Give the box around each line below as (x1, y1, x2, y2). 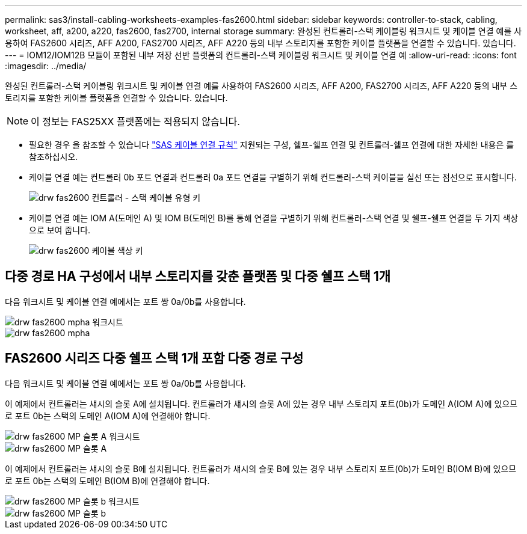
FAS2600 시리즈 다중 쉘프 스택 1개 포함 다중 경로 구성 (5, 351, 304, 366)
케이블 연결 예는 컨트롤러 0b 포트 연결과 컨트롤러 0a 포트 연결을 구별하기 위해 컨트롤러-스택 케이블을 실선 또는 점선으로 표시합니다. (29, 172, 517, 182)
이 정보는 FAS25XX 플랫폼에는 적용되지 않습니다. (31, 115, 240, 127)
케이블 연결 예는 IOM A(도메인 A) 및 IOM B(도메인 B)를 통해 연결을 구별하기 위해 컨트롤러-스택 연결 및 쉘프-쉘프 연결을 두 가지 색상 (29, 213, 519, 223)
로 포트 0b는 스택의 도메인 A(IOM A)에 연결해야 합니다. (5, 410, 211, 421)
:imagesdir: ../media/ (5, 61, 87, 71)
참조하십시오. (29, 152, 78, 162)
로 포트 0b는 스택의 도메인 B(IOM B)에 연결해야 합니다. (5, 475, 210, 486)
